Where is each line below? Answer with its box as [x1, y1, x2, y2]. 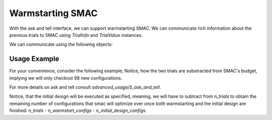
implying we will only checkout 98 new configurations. [9, 75, 122, 81]
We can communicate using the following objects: [9, 41, 113, 47]
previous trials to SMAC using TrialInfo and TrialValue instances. [9, 32, 143, 38]
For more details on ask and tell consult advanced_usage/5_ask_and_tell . [9, 84, 161, 90]
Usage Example [9, 54, 59, 63]
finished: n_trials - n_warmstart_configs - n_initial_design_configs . [9, 107, 147, 113]
